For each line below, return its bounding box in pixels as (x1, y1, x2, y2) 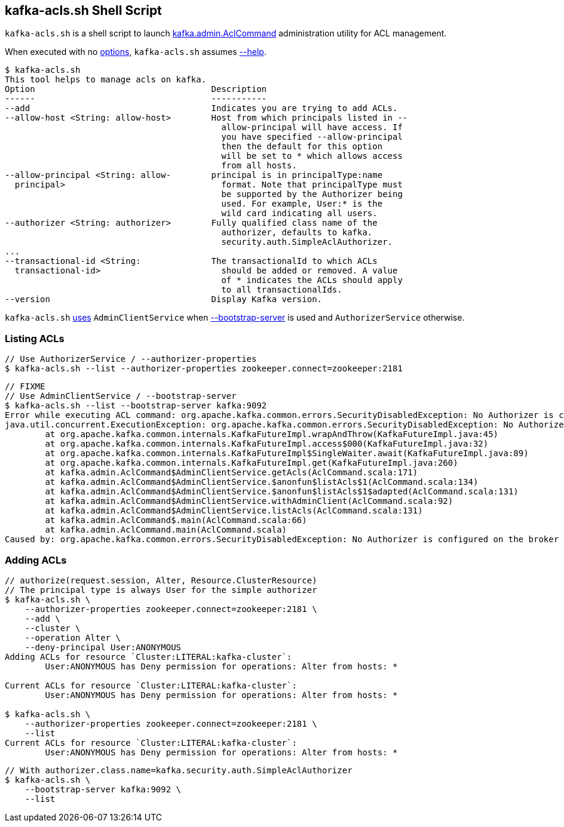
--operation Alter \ (24, 632, 121, 642)
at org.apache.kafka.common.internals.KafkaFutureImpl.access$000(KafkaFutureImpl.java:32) (45, 439, 489, 449)
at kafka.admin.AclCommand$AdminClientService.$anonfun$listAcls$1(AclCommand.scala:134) (45, 477, 479, 487)
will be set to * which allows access (221, 151, 403, 161)
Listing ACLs (5, 332, 65, 345)
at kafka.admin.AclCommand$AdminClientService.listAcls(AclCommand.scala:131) (45, 506, 423, 516)
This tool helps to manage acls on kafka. (5, 75, 207, 85)
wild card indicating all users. (221, 208, 378, 219)
